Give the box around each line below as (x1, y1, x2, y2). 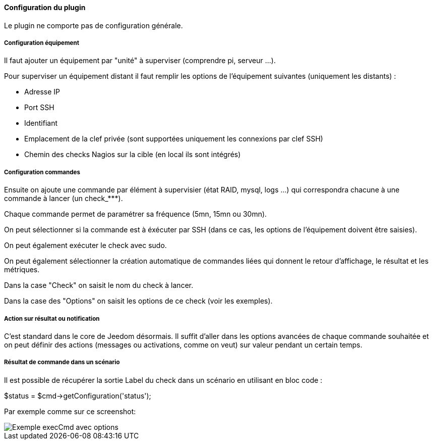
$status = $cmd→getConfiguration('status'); (4, 391, 151, 400)
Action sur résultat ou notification (4, 315, 100, 322)
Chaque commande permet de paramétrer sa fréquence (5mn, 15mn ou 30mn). (4, 210, 267, 219)
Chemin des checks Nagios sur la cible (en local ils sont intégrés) (24, 150, 241, 159)
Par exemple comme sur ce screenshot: (4, 407, 136, 416)
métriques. (4, 265, 40, 274)
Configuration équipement (4, 39, 79, 46)
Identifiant (24, 119, 58, 128)
